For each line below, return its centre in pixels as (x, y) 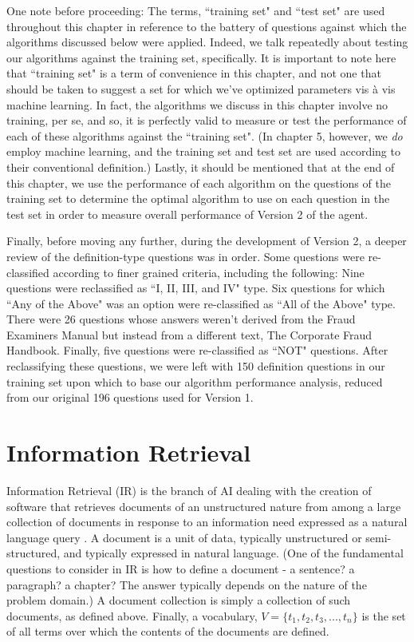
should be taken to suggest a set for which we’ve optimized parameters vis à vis (201, 88)
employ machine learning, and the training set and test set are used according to (203, 151)
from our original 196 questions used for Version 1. (130, 397)
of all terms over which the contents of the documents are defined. (168, 631)
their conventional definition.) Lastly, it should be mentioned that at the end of (201, 166)
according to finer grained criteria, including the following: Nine (209, 272)
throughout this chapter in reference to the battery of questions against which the (207, 26)
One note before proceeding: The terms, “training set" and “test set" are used (196, 10)
